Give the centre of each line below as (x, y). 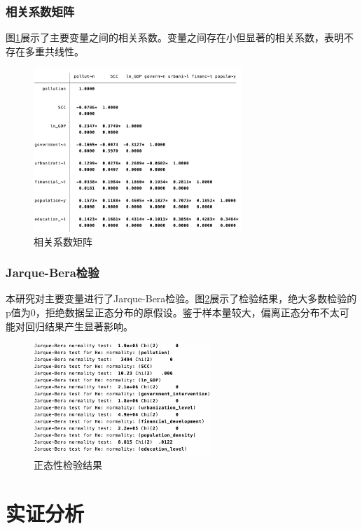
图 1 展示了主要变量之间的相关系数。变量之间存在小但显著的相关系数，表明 (175, 37)
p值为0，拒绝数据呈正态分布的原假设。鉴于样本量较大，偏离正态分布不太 (173, 312)
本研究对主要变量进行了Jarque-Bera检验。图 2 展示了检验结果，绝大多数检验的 (181, 298)
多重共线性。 (54, 51)
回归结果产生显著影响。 (79, 326)
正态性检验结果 (68, 465)
